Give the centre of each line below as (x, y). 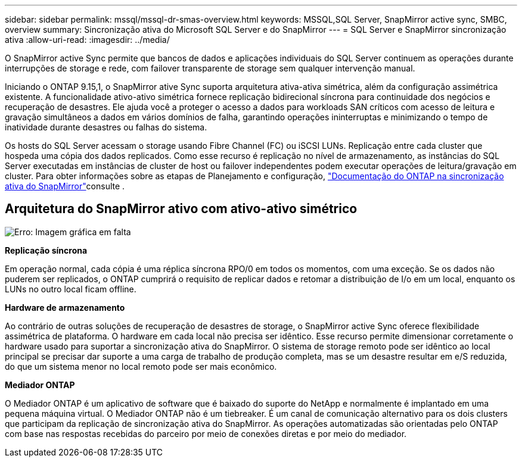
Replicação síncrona (46, 250)
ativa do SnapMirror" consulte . (65, 186)
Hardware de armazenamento (65, 307)
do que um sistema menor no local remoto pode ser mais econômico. (141, 366)
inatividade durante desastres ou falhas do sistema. (106, 127)
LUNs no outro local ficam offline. (71, 289)
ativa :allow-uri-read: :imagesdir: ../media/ (87, 40)
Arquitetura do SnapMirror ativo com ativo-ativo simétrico (181, 209)
